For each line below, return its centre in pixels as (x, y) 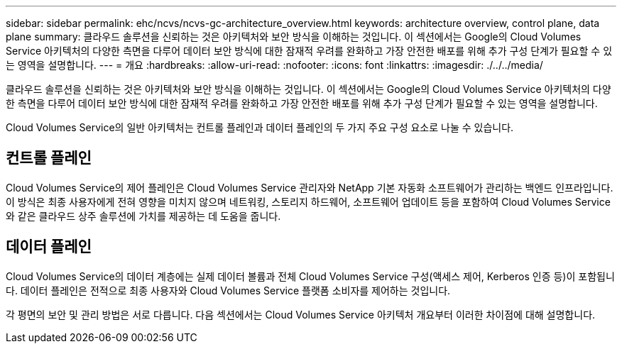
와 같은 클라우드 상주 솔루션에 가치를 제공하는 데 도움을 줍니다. (143, 216)
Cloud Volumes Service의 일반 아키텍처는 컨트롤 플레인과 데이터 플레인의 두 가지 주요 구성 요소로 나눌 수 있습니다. (260, 127)
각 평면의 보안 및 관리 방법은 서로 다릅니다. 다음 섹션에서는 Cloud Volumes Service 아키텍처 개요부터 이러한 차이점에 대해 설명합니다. (301, 314)
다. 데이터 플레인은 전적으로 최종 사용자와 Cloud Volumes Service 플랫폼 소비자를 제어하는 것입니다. (228, 290)
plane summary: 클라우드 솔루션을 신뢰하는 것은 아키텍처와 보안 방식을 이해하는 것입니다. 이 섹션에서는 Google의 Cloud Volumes (294, 37)
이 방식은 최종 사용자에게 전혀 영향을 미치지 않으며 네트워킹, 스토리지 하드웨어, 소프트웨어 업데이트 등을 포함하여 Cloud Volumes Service (308, 201)
